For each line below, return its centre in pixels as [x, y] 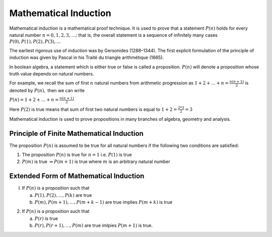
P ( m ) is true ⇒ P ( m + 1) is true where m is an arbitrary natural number [96, 162]
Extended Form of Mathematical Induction [77, 176]
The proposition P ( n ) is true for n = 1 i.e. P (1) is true [77, 154]
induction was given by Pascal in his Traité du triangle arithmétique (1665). [87, 57]
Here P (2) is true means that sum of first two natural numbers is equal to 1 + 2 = [93, 109]
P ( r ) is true [46, 218]
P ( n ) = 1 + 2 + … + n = [34, 100]
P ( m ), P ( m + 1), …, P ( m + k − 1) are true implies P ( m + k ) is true [104, 202]
